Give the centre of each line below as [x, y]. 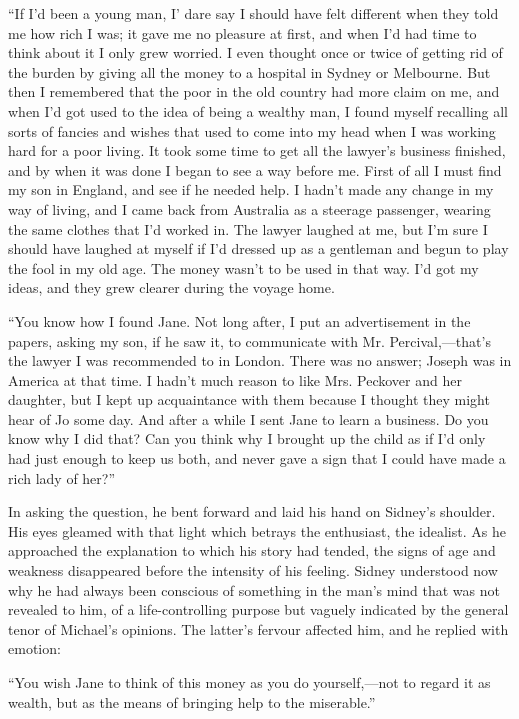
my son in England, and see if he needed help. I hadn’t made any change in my [251, 189]
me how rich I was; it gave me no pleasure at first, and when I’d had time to [242, 32]
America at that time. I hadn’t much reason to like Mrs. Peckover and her [235, 379]
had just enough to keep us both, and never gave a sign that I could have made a [257, 458]
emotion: [34, 648]
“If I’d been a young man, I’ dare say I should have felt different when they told [253, 13]
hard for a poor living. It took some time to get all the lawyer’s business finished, [257, 150]
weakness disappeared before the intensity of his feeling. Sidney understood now [253, 570]
